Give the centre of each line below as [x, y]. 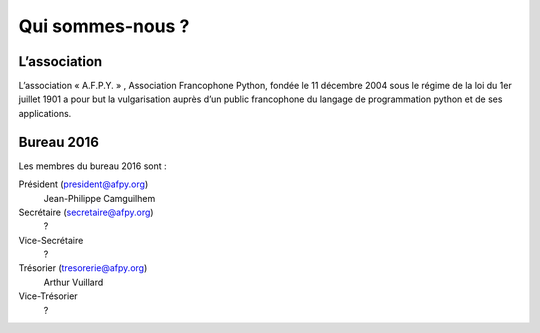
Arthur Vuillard [73, 282]
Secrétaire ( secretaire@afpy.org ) [86, 212]
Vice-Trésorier [48, 296]
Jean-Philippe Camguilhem [99, 198]
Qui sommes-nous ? [104, 26]
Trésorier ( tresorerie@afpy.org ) [83, 268]
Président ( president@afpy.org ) [83, 184]
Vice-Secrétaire [51, 240]
